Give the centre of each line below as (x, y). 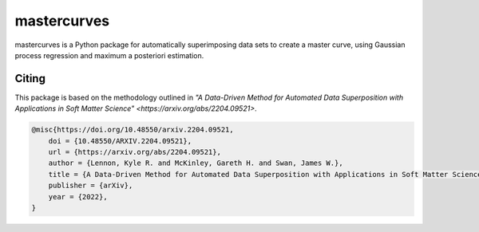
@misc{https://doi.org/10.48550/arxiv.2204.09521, (133, 130)
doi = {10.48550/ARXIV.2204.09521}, (120, 141)
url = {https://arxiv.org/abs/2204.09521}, (135, 152)
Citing (30, 79)
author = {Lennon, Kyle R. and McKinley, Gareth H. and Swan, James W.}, (196, 163)
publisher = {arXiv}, (91, 186)
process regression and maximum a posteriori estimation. (109, 55)
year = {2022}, (78, 197)
